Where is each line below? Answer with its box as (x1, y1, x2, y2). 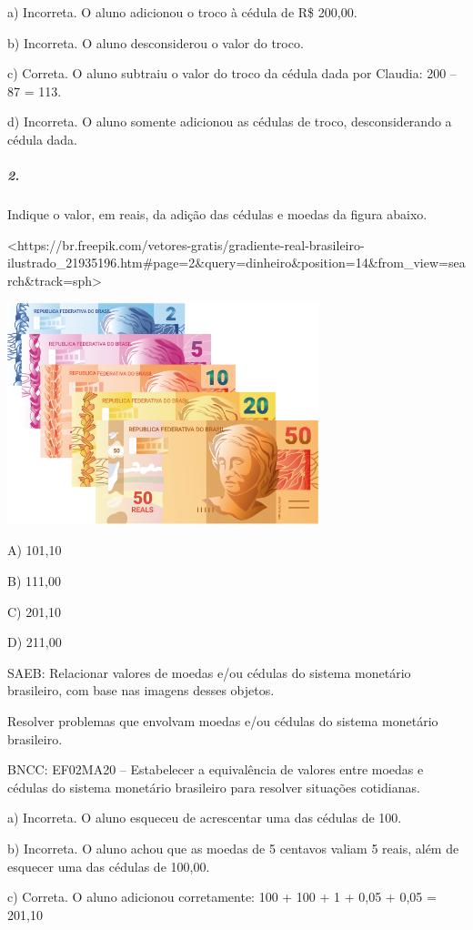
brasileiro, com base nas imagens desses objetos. (7, 681, 275, 700)
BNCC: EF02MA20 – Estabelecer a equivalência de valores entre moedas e (7, 760, 424, 779)
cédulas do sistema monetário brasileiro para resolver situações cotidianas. (7, 777, 420, 796)
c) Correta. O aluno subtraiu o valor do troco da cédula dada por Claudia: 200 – (7, 64, 457, 83)
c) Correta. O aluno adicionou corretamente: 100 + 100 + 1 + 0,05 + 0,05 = (7, 887, 437, 906)
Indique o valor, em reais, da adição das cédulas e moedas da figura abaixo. (7, 205, 428, 224)
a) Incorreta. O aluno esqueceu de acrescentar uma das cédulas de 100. (7, 808, 402, 827)
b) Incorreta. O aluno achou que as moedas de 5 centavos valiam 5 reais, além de (7, 839, 459, 857)
